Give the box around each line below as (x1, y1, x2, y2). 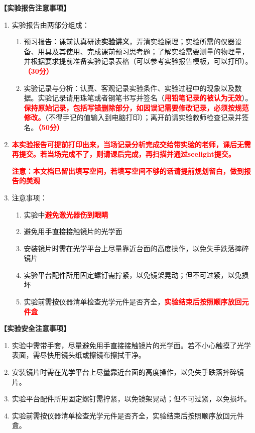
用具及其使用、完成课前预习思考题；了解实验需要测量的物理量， (38, 46, 249, 56)
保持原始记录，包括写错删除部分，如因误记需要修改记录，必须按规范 (24, 102, 249, 113)
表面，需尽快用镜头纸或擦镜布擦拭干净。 (12, 350, 146, 360)
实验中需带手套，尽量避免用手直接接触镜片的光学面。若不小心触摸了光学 (12, 340, 251, 350)
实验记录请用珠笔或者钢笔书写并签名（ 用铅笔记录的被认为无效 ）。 (38, 92, 252, 103)
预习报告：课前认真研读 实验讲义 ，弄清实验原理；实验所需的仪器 (24, 36, 235, 47)
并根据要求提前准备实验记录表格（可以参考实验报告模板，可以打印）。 (24, 56, 252, 66)
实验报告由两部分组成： (12, 19, 89, 30)
